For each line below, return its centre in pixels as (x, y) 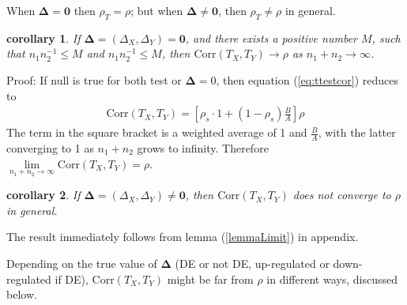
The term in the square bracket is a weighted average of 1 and (157, 132)
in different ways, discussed (332, 279)
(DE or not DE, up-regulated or (252, 264)
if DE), (72, 279)
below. (22, 294)
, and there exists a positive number (271, 38)
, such (386, 38)
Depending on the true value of (82, 264)
